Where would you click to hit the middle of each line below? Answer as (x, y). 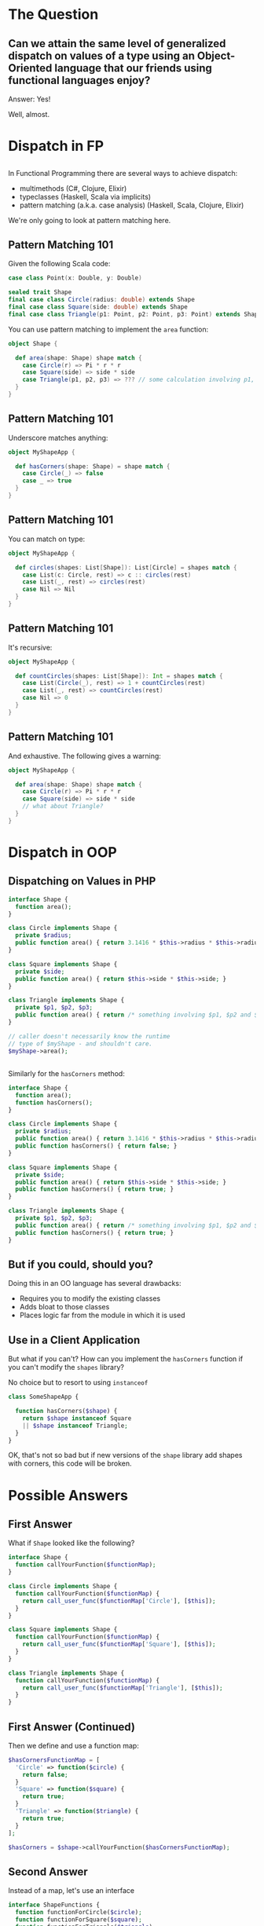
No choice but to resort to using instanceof (78, 1382)
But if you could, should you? (81, 1264)
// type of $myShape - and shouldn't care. (81, 1044)
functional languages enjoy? (79, 80)
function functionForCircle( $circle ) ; (79, 1913)
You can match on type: (47, 539)
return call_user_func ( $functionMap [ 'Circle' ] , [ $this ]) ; (119, 1601)
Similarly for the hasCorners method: (67, 1073)
